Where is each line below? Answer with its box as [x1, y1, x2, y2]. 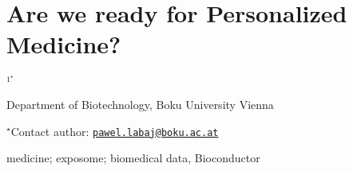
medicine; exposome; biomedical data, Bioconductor [6, 150, 260, 166]
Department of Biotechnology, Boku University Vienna [6, 95, 274, 112]
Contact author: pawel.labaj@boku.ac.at [10, 122, 219, 139]
